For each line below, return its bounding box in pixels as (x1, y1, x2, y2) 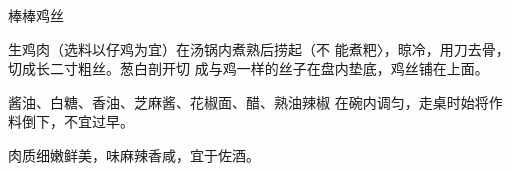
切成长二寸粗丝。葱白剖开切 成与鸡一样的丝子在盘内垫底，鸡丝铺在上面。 (8, 58, 489, 79)
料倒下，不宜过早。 (8, 111, 134, 132)
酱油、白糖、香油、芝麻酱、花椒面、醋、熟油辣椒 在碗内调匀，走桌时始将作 (8, 91, 503, 112)
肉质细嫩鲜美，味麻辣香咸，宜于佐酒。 (8, 144, 260, 165)
